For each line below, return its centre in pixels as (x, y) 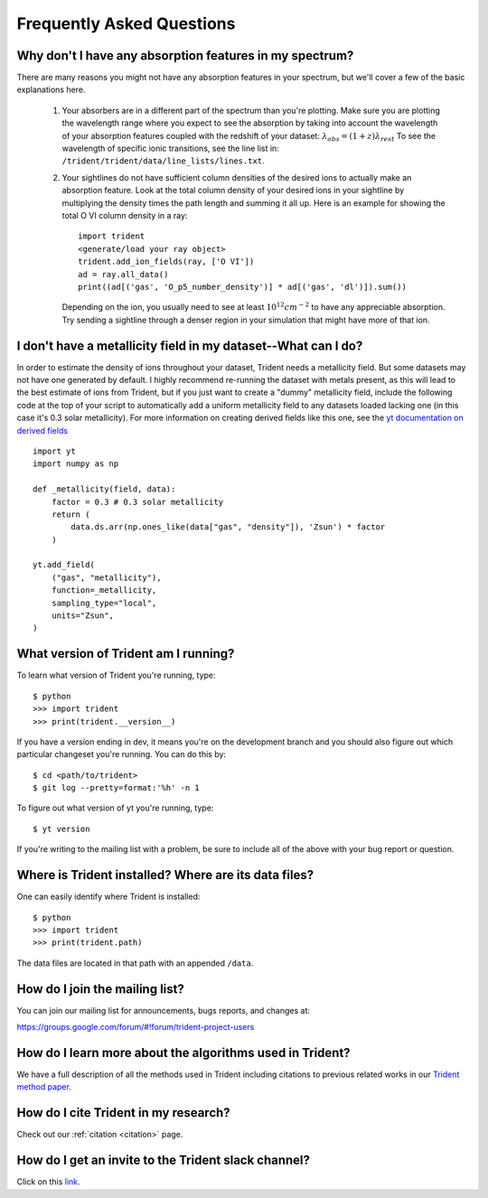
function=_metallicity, (104, 590)
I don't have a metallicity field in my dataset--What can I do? (190, 346)
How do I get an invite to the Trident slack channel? (164, 1161)
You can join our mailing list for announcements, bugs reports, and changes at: (164, 1010)
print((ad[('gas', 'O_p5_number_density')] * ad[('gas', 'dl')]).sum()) (242, 286)
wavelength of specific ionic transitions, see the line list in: (170, 148)
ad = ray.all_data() (123, 274)
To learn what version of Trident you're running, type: (116, 675)
